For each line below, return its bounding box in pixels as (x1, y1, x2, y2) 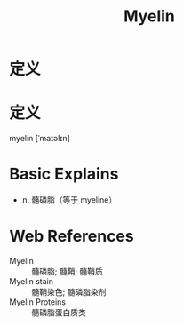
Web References (9, 227, 135, 246)
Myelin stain (9, 276, 54, 286)
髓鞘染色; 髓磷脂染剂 (31, 287, 107, 297)
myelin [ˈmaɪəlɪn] (9, 133, 71, 144)
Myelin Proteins (9, 297, 67, 307)
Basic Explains (9, 164, 119, 184)
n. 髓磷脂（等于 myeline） (21, 195, 117, 205)
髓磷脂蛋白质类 (31, 307, 86, 317)
